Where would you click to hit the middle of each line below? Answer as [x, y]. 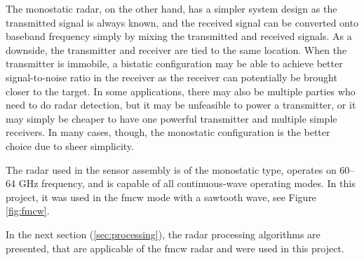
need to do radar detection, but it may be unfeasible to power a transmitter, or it [181, 105]
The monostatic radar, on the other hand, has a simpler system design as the [171, 8]
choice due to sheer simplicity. [70, 145]
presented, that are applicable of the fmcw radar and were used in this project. [175, 248]
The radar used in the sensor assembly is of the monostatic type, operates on [171, 169]
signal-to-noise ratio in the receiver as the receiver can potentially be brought [171, 77]
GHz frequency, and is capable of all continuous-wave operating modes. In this [187, 183]
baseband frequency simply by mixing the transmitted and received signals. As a [179, 36]
